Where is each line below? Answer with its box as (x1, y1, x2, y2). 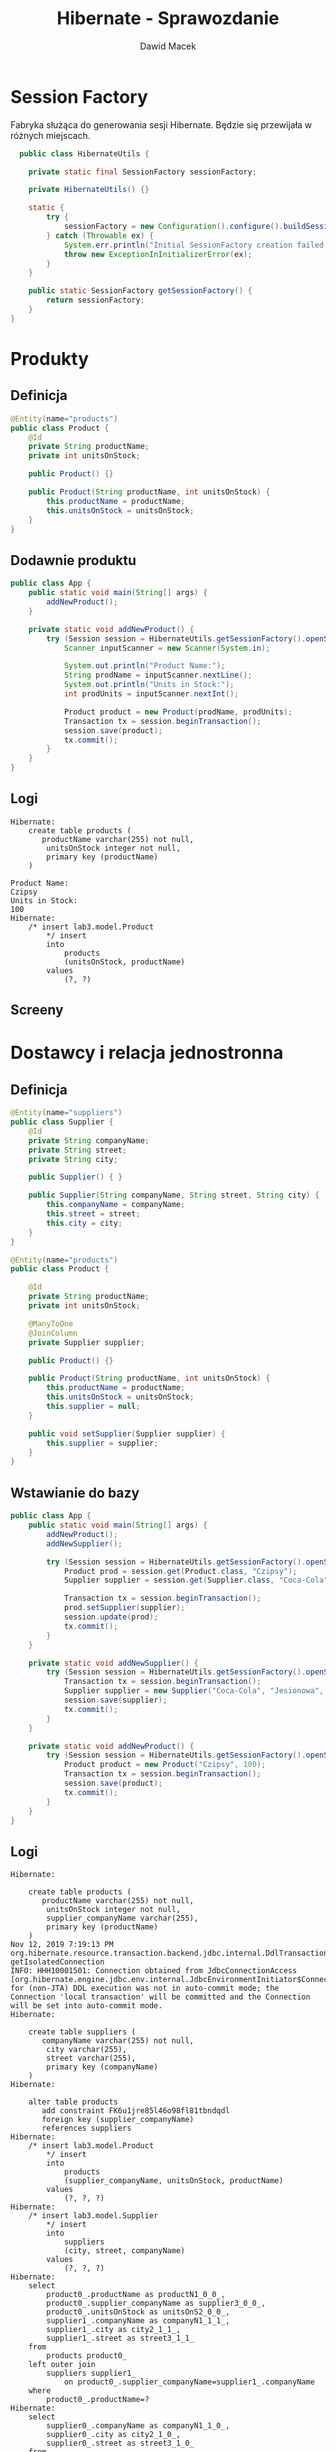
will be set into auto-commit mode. (10, 2001, 163, 2011)
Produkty (10, 348, 90, 370)
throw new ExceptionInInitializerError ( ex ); (63, 249, 253, 259)
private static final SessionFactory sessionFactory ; (28, 167, 257, 177)
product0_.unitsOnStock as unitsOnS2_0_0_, (46, 2307, 230, 2317)
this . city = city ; (46, 1218, 123, 1228)
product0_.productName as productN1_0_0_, (46, 2290, 226, 2300)
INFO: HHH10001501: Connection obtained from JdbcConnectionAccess (10, 1966, 298, 1976)
